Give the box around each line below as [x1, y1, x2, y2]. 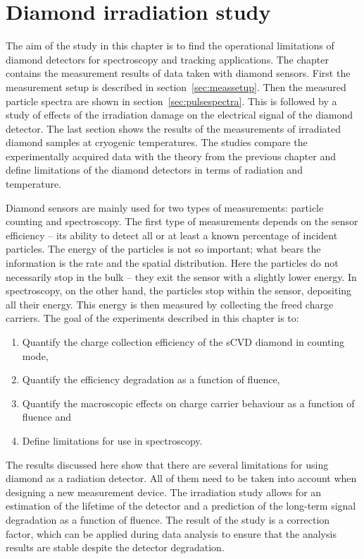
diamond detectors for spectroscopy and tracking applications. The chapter [6, 52, 330, 66]
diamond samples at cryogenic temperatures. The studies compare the [6, 135, 308, 150]
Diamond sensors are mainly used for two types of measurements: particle [6, 200, 324, 215]
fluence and [22, 409, 72, 424]
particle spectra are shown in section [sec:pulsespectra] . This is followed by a [6, 93, 337, 108]
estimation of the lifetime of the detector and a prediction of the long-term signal [6, 498, 356, 513]
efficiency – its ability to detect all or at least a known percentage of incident [6, 227, 338, 242]
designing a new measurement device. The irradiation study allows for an [6, 484, 322, 499]
